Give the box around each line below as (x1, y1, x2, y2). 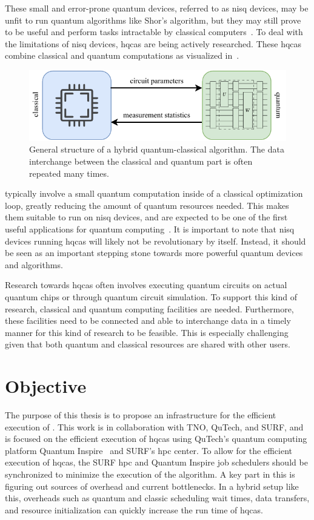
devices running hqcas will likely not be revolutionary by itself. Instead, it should (5, 234, 306, 247)
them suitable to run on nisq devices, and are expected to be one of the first (5, 211, 288, 223)
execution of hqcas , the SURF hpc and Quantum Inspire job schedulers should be (5, 456, 308, 469)
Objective (5, 374, 87, 398)
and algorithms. (5, 258, 63, 271)
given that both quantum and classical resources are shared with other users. (5, 338, 290, 351)
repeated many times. (29, 166, 109, 179)
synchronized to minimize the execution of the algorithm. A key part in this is (5, 467, 295, 480)
